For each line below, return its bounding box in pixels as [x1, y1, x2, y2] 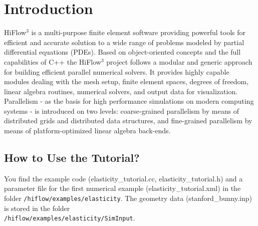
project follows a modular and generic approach [106, 56, 252, 67]
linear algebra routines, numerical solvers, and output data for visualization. [4, 86, 238, 96]
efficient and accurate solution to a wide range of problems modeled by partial [4, 37, 244, 47]
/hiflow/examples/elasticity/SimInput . [4, 212, 135, 223]
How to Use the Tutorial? [4, 150, 140, 165]
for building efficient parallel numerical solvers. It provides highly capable [4, 66, 229, 77]
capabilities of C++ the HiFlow [4, 56, 101, 67]
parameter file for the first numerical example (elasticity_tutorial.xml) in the [4, 183, 241, 193]
